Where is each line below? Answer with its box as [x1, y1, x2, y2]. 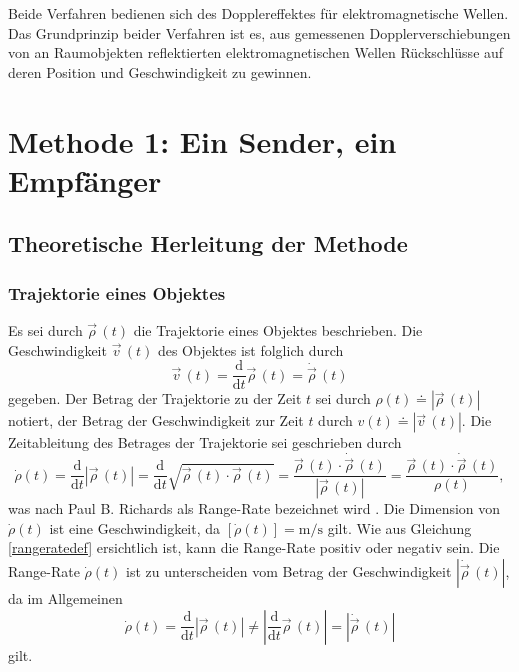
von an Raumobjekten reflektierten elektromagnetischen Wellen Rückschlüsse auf [8, 42, 504, 63]
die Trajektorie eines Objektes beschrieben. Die [133, 319, 423, 340]
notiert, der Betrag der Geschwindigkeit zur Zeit [8, 410, 304, 431]
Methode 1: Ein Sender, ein [8, 120, 397, 161]
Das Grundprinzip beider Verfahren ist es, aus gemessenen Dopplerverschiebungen [8, 22, 511, 43]
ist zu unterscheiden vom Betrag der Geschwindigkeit [126, 560, 452, 581]
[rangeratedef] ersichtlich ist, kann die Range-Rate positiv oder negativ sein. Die [8, 537, 500, 558]
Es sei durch [8, 319, 83, 340]
